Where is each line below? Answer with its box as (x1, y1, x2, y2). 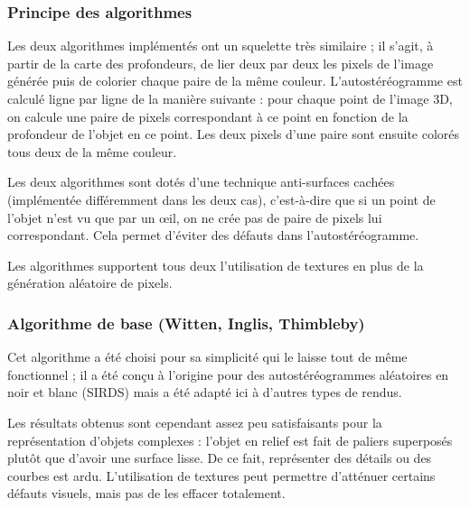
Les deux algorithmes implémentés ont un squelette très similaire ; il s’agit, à (7, 36, 434, 55)
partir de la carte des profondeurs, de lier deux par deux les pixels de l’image (7, 53, 434, 72)
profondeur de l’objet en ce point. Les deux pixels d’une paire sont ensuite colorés (7, 125, 460, 143)
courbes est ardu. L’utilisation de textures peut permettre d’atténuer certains (7, 466, 436, 485)
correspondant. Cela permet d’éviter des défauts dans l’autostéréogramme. (7, 226, 419, 245)
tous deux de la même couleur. (7, 142, 177, 161)
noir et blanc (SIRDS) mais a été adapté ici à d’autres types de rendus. (7, 383, 402, 402)
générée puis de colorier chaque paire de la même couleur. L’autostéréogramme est (7, 71, 463, 90)
